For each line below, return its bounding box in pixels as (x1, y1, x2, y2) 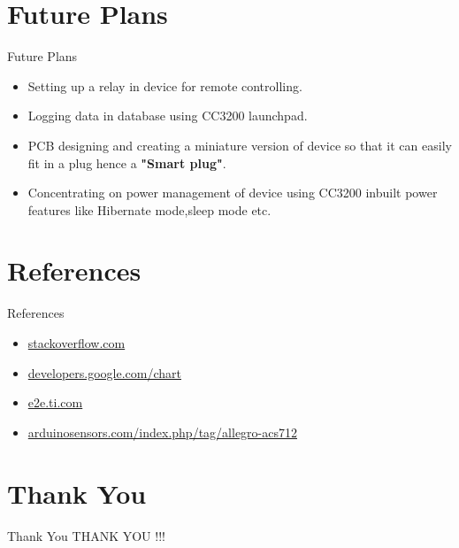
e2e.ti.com (27, 393, 83, 412)
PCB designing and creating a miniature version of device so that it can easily (27, 135, 452, 154)
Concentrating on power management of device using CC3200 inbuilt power (27, 183, 438, 202)
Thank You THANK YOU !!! (7, 526, 165, 544)
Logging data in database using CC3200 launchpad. (27, 106, 308, 125)
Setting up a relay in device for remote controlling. (27, 76, 302, 95)
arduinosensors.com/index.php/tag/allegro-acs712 (27, 422, 297, 441)
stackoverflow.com (27, 334, 126, 351)
